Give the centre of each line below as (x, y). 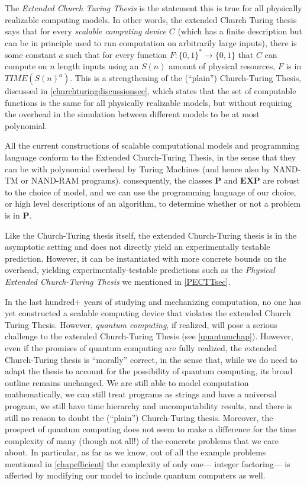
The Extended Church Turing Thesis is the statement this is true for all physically (153, 8)
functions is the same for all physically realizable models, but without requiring (148, 102)
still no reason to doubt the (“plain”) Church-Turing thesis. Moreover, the (139, 417)
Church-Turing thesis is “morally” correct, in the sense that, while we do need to (151, 359)
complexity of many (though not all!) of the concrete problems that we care (142, 440)
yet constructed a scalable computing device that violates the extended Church (148, 313)
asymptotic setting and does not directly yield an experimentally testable (138, 247)
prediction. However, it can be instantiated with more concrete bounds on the (146, 258)
